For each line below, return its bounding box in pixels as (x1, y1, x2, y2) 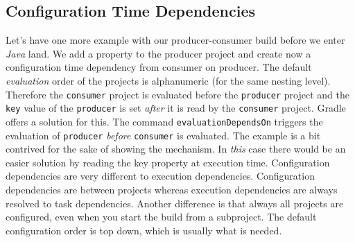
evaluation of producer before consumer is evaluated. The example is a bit (6, 128, 321, 142)
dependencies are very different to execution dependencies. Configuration (6, 168, 315, 183)
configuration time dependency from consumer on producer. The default (6, 60, 312, 74)
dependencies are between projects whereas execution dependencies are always (6, 182, 338, 196)
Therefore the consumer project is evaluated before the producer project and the (6, 87, 349, 101)
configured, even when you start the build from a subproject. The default (6, 209, 317, 224)
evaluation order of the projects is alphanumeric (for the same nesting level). (6, 73, 331, 87)
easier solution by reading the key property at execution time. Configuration (6, 155, 330, 169)
